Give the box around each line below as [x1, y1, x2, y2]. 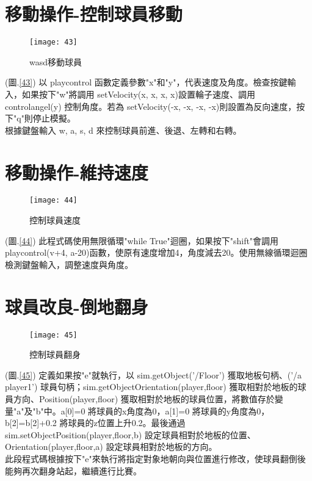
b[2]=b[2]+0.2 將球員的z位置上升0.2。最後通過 [5, 416, 186, 429]
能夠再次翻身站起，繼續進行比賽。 [5, 464, 142, 477]
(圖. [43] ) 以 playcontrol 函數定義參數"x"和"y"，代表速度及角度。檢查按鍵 [5, 76, 288, 89]
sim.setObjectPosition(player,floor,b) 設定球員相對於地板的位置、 [5, 428, 256, 441]
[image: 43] [29, 38, 78, 47]
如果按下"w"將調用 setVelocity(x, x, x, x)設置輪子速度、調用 [21, 87, 255, 100]
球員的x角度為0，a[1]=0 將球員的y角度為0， [96, 404, 270, 417]
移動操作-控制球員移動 [5, 1, 183, 26]
